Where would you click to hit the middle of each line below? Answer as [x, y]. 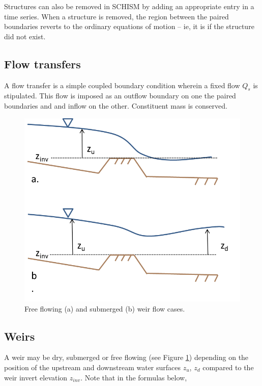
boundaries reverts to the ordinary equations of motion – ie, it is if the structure [129, 26]
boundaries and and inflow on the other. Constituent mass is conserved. [116, 105]
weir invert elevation [36, 377]
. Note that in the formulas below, [134, 377]
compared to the [228, 367]
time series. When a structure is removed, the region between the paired [117, 16]
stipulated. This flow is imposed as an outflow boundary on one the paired [120, 96]
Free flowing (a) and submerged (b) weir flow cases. [105, 308]
